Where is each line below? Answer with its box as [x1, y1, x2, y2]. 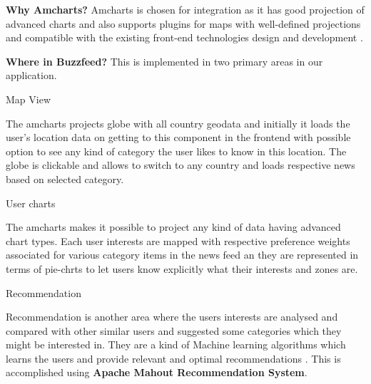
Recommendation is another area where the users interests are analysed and [6, 309, 338, 324]
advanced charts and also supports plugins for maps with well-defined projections [6, 16, 361, 31]
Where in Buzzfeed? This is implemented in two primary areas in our [6, 53, 323, 68]
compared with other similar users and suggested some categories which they [6, 323, 342, 338]
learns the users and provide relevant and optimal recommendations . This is [6, 351, 341, 365]
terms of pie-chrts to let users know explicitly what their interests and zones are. [6, 261, 358, 276]
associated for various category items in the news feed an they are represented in [6, 247, 359, 262]
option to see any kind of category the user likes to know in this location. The [6, 143, 347, 158]
